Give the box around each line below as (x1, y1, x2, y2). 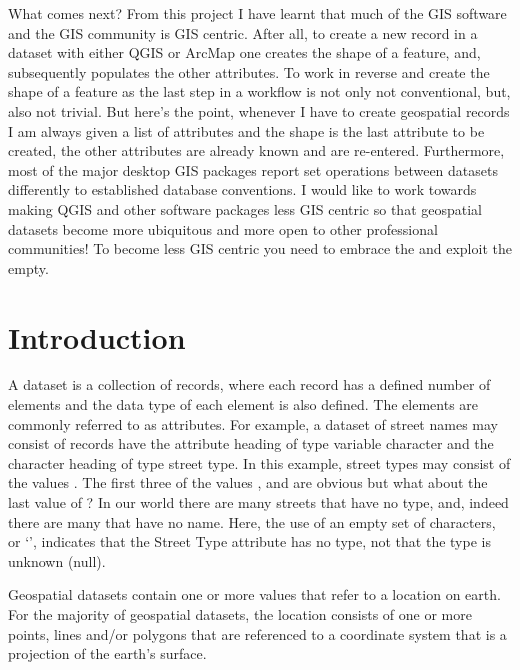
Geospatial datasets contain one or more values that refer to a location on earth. (8, 584, 501, 605)
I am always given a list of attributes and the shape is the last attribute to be (8, 120, 485, 141)
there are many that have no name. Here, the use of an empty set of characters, (8, 511, 496, 532)
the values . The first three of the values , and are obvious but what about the (8, 472, 488, 493)
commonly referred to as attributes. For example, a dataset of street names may (8, 413, 498, 434)
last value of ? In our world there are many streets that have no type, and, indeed (8, 492, 509, 512)
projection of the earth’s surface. (8, 643, 207, 664)
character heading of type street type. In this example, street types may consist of (8, 452, 511, 473)
